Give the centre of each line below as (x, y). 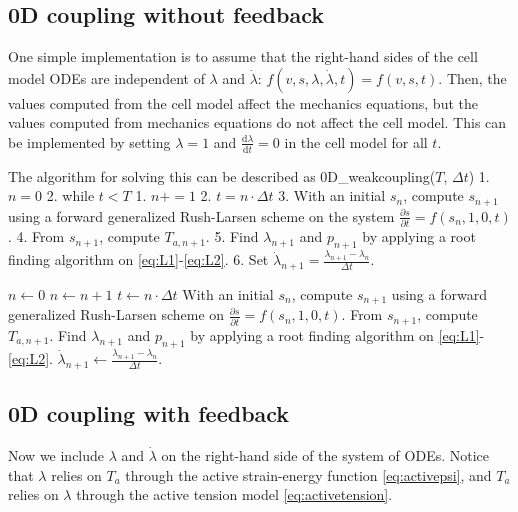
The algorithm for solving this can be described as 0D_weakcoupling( (222, 175)
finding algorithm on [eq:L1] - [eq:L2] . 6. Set (138, 259)
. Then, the (472, 77)
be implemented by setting (89, 141)
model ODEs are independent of (106, 77)
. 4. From (36, 236)
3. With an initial (332, 195)
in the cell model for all (356, 141)
